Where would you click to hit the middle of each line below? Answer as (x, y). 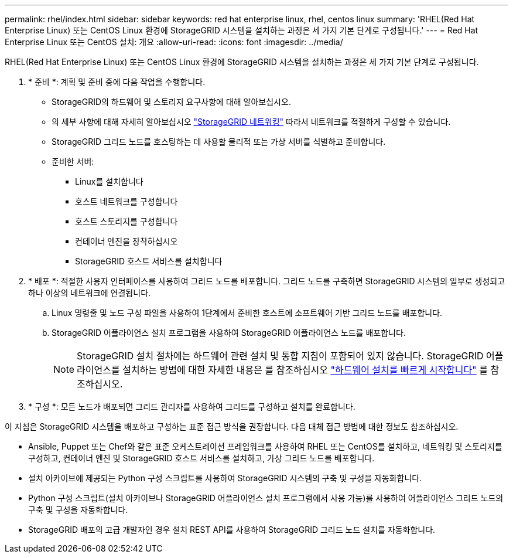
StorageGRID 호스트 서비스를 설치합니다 (149, 261)
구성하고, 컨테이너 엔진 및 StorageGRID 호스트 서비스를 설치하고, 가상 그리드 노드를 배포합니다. (201, 458)
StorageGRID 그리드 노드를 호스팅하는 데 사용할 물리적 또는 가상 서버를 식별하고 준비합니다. (219, 142)
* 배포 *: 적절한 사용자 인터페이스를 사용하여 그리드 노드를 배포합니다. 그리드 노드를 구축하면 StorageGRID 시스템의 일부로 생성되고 (267, 281)
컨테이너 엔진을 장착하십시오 (126, 241)
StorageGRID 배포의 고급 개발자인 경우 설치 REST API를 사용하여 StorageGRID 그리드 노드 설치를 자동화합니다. (232, 530)
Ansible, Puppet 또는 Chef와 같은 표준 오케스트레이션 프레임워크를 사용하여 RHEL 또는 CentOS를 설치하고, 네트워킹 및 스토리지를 (265, 446)
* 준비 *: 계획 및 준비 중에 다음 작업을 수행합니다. (117, 82)
